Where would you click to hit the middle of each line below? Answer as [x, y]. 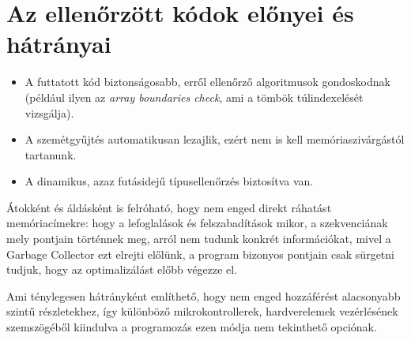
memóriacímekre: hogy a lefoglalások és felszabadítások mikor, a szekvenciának [197, 223]
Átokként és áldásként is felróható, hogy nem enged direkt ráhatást [169, 207]
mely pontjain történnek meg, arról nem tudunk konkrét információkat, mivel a [199, 239]
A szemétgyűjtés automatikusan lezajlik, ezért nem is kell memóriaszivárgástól [215, 139]
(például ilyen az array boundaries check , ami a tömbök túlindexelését [194, 97]
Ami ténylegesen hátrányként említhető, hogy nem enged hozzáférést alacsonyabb [204, 295]
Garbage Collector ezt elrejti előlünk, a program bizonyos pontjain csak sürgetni [200, 254]
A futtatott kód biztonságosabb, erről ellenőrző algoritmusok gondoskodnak [207, 82]
